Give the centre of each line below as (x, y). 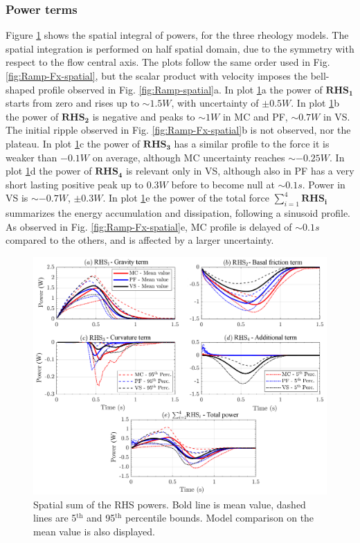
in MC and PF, (255, 116)
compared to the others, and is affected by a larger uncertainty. (140, 240)
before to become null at (223, 184)
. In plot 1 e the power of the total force (186, 198)
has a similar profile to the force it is (252, 143)
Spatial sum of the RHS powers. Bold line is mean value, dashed (170, 504)
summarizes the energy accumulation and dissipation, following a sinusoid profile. (178, 213)
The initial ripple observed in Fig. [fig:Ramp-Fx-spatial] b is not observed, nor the (178, 130)
